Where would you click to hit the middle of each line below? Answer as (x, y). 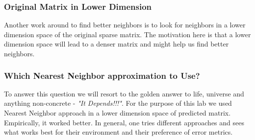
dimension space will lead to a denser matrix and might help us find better (116, 44)
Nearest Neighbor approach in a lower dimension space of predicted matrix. (117, 113)
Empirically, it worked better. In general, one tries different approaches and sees (124, 122)
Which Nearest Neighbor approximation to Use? (102, 75)
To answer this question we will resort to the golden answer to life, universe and (124, 93)
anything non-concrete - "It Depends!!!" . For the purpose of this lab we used (118, 103)
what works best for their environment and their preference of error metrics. (118, 132)
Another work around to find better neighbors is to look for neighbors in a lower (125, 25)
